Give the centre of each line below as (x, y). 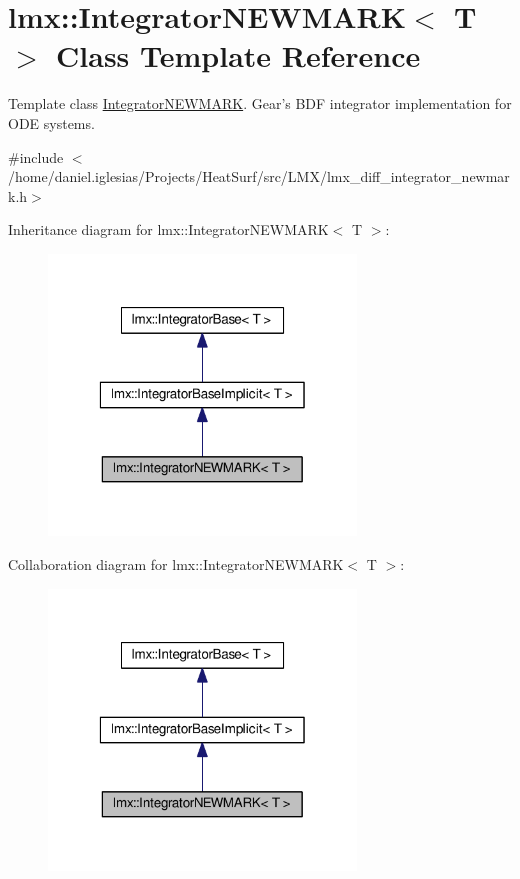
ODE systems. (51, 122)
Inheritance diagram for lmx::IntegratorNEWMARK (168, 229)
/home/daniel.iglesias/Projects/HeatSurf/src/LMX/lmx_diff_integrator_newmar (259, 176)
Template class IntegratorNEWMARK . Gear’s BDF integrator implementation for (260, 103)
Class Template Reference (238, 55)
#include (36, 156)
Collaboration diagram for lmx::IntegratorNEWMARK (176, 563)
